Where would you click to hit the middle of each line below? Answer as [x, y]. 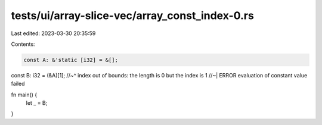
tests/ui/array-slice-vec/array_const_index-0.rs [133, 15]
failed [18, 84]
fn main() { [24, 95]
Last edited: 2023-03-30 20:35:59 [53, 33]
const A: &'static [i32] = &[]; [71, 60]
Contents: [23, 44]
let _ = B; [37, 103]
